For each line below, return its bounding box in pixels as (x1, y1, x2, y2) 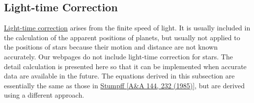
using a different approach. (4, 90, 85, 100)
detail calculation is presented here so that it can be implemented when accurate (4, 61, 247, 71)
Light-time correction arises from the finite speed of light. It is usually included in (4, 23, 251, 33)
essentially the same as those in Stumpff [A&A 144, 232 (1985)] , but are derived (4, 80, 245, 90)
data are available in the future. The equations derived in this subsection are (4, 71, 235, 81)
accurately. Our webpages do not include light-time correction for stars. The (4, 51, 233, 61)
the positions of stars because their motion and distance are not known (4, 42, 218, 52)
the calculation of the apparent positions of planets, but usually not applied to (4, 32, 240, 42)
